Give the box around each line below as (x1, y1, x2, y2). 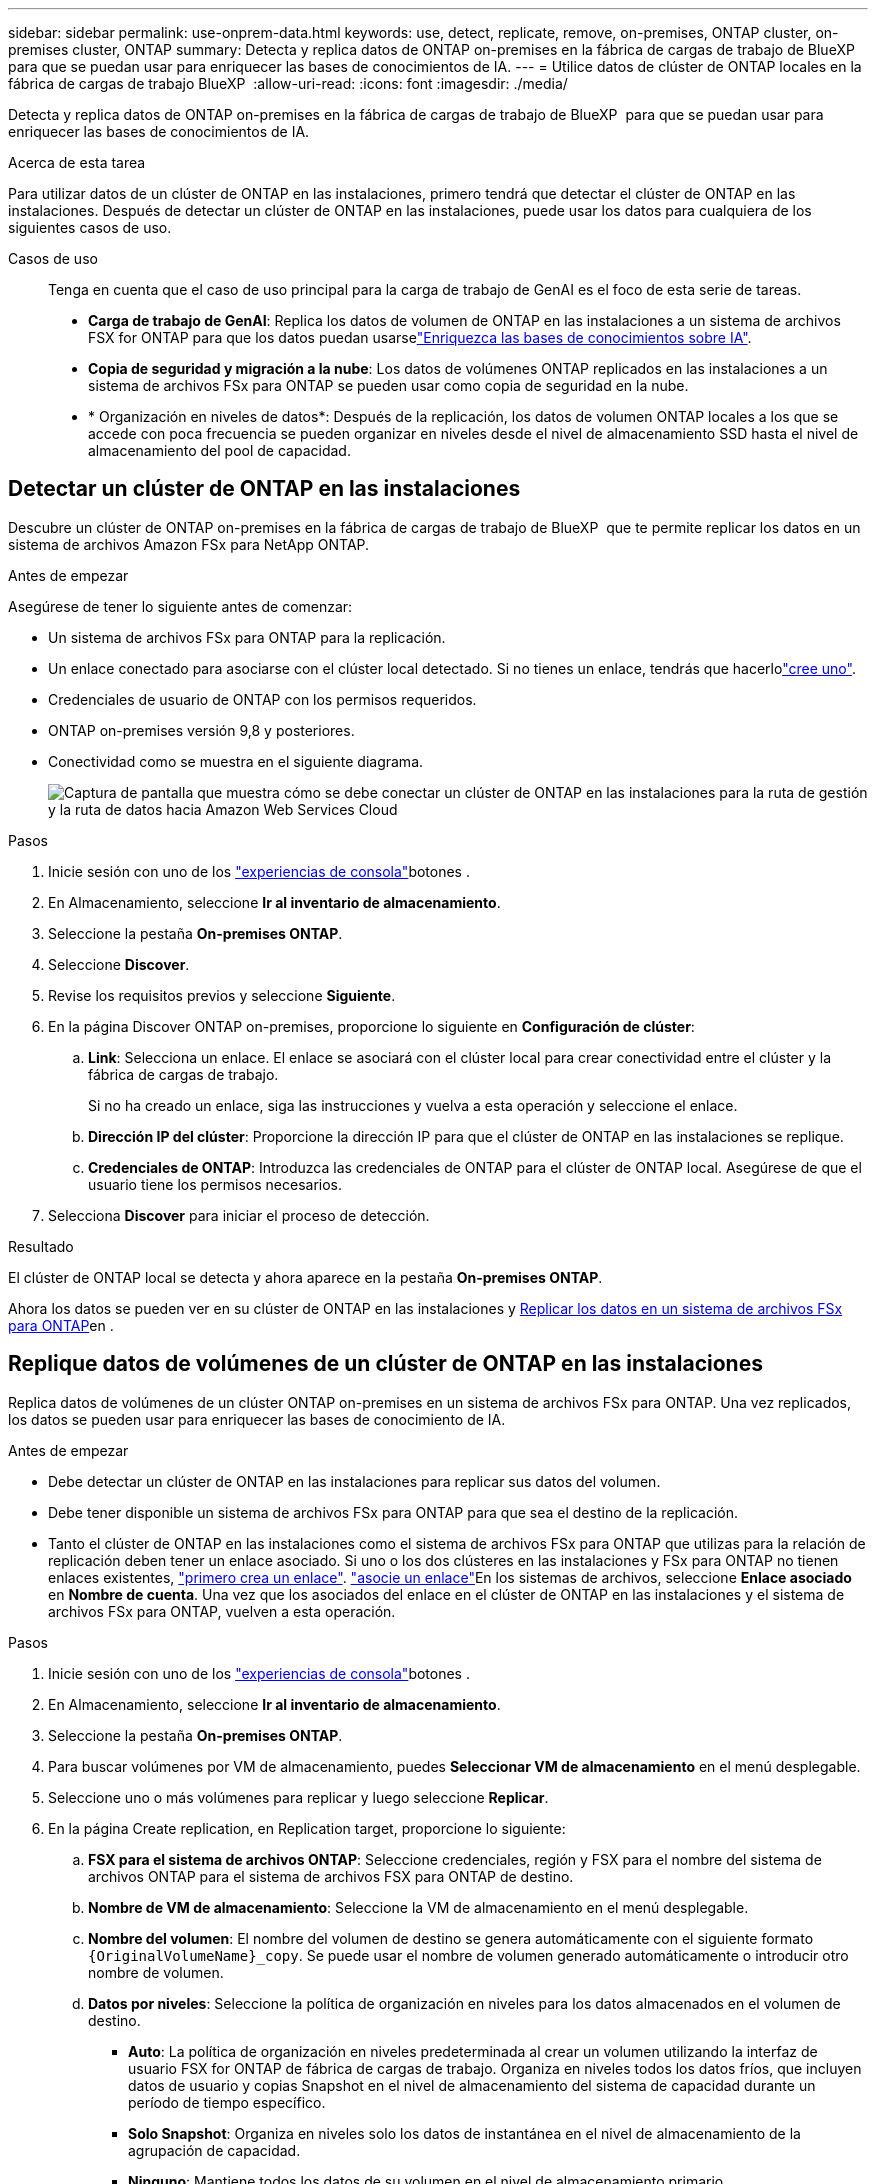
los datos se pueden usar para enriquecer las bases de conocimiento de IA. (8, 1410, 506, 1428)
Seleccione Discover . (48, 955, 190, 973)
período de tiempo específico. (128, 2093, 326, 2111)
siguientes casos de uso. (8, 219, 172, 236)
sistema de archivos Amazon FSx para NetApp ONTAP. (8, 535, 370, 553)
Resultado (8, 1237, 74, 1255)
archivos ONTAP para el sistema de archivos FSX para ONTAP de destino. (88, 1867, 574, 1885)
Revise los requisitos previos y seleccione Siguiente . (48, 986, 396, 1004)
